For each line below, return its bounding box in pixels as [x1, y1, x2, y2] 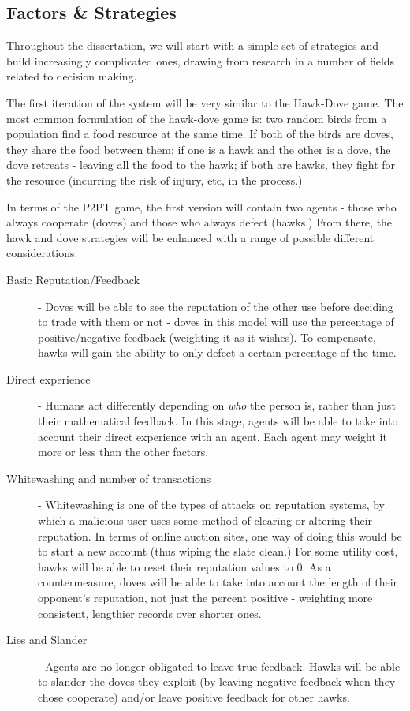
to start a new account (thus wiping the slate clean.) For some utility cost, [38, 543, 398, 559]
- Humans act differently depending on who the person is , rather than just [38, 397, 396, 414]
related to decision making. [6, 68, 137, 84]
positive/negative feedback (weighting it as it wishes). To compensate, [38, 328, 376, 345]
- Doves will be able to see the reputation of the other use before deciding [38, 297, 393, 314]
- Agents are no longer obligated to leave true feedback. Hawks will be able [38, 657, 401, 674]
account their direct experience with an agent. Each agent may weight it [38, 428, 387, 444]
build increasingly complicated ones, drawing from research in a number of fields [6, 52, 395, 69]
